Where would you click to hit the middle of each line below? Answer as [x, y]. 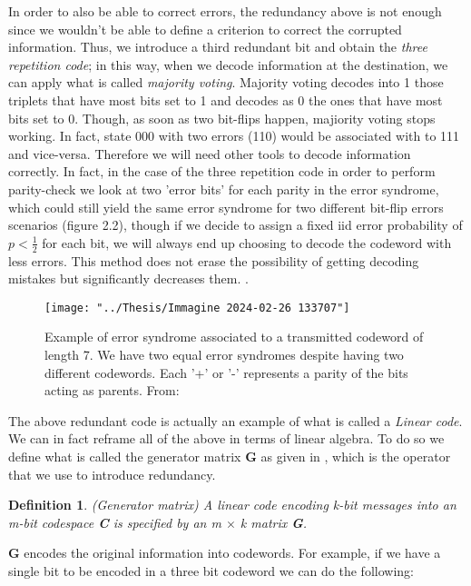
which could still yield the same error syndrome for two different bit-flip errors [226, 207]
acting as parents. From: [112, 390]
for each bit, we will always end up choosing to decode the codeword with [247, 242]
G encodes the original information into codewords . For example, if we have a [225, 553]
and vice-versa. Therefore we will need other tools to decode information [210, 153]
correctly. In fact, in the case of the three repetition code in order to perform [222, 171]
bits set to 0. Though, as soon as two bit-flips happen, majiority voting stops [222, 118]
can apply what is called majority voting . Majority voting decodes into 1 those [226, 82]
